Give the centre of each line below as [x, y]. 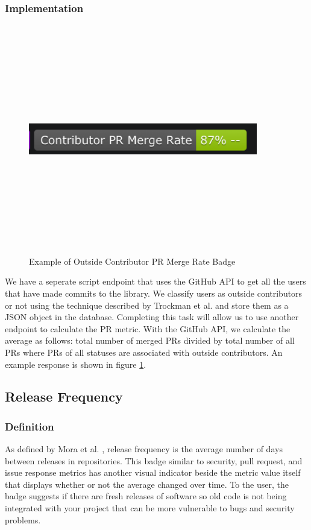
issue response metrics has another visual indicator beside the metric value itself [153, 472]
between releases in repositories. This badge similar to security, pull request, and [154, 460]
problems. [23, 519]
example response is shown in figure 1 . [76, 364]
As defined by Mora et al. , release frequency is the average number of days [144, 449]
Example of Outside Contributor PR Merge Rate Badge [132, 261]
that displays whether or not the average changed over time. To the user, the [147, 484]
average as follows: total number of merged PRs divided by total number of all [150, 340]
